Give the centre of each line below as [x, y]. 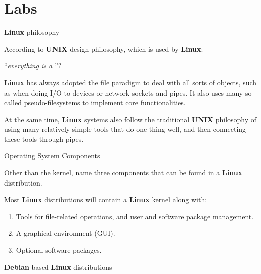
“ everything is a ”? [33, 66]
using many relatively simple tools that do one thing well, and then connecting [125, 129]
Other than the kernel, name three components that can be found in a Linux [123, 173]
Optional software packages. [59, 250]
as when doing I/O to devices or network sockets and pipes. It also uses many [124, 92]
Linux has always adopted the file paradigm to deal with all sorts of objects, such [130, 82]
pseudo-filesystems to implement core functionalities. [105, 102]
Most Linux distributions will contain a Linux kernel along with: [106, 199]
